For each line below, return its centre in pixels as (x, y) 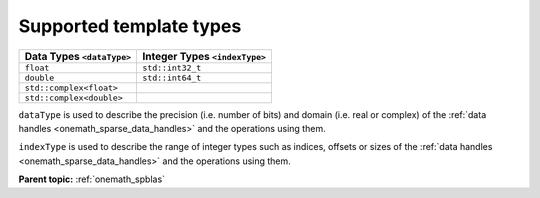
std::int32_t (172, 67)
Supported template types (130, 26)
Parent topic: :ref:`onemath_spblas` (91, 179)
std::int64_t (172, 77)
